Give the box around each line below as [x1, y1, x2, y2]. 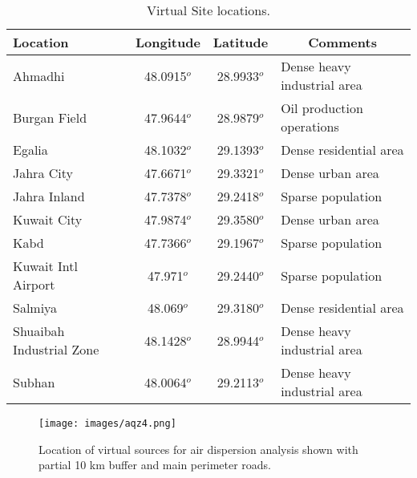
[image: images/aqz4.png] [38, 418, 176, 429]
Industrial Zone [13, 340, 99, 358]
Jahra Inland [13, 187, 85, 205]
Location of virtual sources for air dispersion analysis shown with [38, 440, 358, 457]
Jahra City [13, 164, 73, 182]
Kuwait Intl [13, 257, 78, 275]
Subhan [13, 372, 55, 391]
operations [281, 117, 339, 136]
